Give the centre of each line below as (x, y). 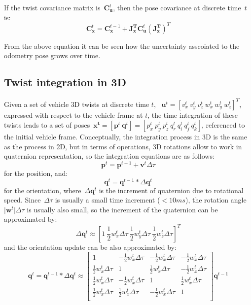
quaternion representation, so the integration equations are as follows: (109, 156)
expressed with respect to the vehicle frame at (73, 115)
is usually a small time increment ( (108, 200)
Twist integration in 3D (65, 82)
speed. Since (22, 200)
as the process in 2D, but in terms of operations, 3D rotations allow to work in (123, 146)
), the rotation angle (216, 200)
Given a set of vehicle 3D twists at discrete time (77, 104)
